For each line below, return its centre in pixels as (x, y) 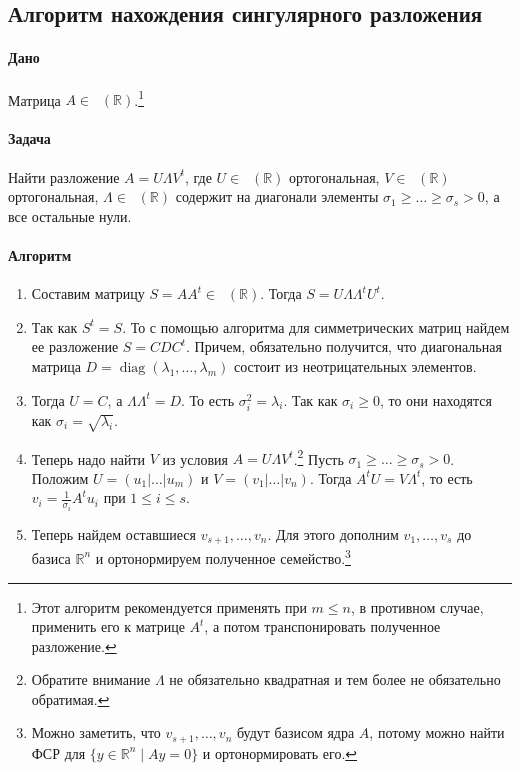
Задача (29, 138)
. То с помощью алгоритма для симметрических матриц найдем (316, 326)
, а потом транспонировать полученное (322, 626)
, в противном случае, (417, 606)
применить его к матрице (108, 626)
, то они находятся (435, 399)
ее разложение (75, 346)
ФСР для (58, 752)
